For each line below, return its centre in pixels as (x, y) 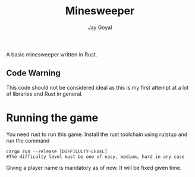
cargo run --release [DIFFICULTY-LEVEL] (57, 151)
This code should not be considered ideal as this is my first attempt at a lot (97, 87)
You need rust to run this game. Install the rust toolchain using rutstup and (97, 134)
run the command (28, 140)
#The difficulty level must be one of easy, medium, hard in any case (95, 157)
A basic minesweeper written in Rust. (52, 54)
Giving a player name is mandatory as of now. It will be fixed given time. (94, 167)
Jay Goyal (100, 27)
